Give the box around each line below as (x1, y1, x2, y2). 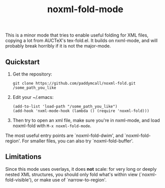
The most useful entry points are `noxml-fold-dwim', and (5, 133, 123, 138)
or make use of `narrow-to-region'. (34, 176, 107, 183)
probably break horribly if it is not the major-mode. (5, 43, 111, 49)
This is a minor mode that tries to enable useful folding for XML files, (5, 32, 149, 39)
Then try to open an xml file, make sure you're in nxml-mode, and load (12, 118, 160, 123)
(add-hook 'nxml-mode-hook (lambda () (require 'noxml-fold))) (12, 108, 150, 114)
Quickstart (5, 57, 40, 66)
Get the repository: (12, 71, 52, 77)
